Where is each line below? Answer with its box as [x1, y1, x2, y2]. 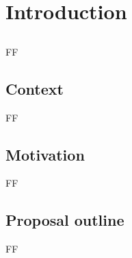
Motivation [5, 143, 85, 165]
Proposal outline [5, 209, 124, 231]
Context [5, 78, 64, 99]
